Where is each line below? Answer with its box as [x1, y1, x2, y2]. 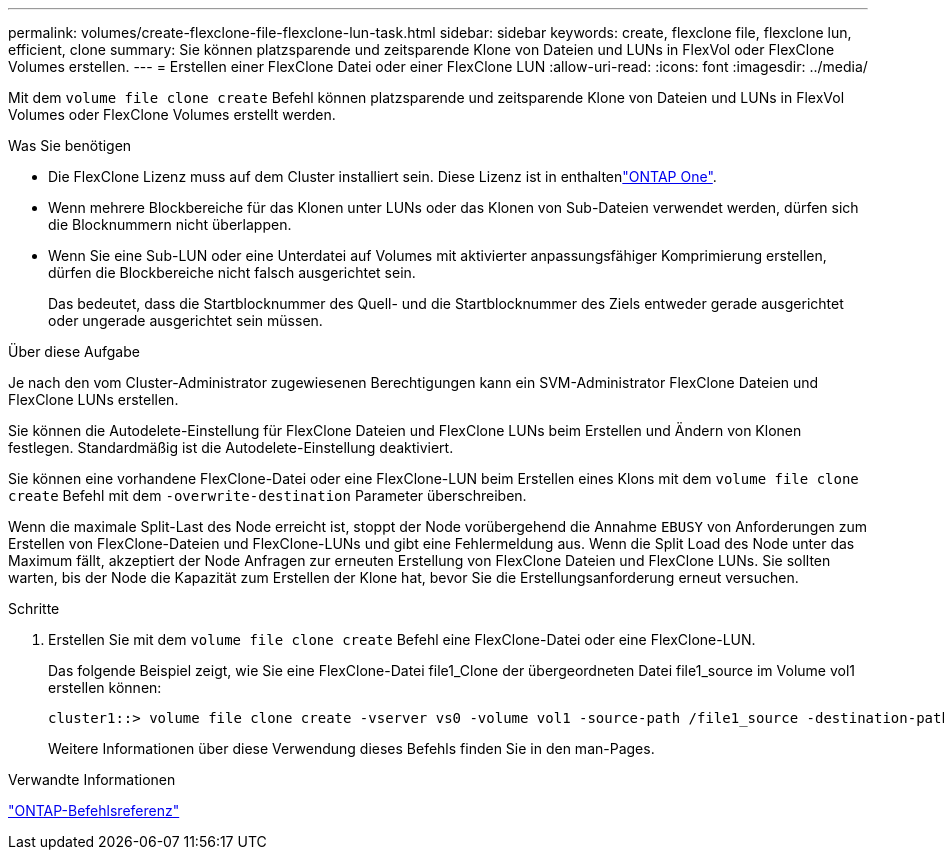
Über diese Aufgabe [8, 343, 140, 360]
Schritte [8, 600, 60, 617]
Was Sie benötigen [8, 137, 132, 154]
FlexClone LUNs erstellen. [8, 391, 179, 408]
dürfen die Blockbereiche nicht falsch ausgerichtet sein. [48, 264, 416, 281]
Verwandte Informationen [8, 771, 176, 788]
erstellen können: [48, 679, 162, 696]
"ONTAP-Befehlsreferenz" [8, 802, 180, 819]
